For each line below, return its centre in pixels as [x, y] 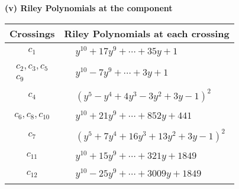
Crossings [32, 33]
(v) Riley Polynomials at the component [89, 8]
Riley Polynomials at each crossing [147, 33]
